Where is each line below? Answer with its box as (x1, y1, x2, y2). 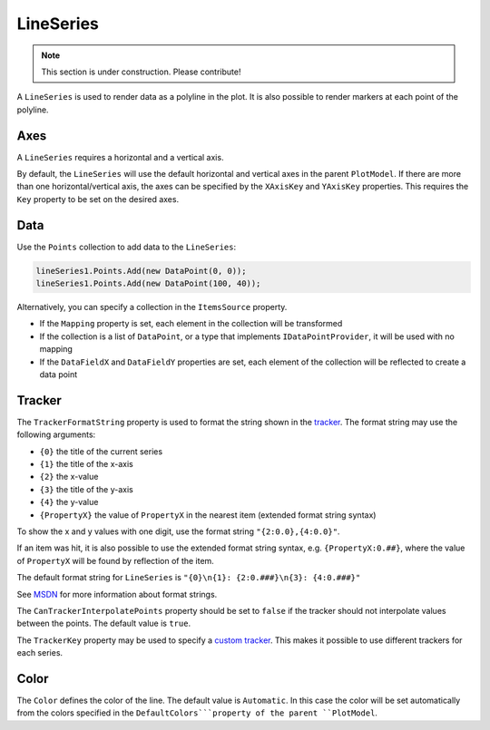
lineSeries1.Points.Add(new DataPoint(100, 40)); (35, 278, 261, 289)
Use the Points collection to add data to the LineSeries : (16, 241, 236, 252)
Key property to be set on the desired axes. (16, 193, 180, 204)
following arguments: (16, 429, 96, 440)
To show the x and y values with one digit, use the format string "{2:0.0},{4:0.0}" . (16, 526, 340, 537)
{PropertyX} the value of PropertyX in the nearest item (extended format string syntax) (39, 509, 377, 521)
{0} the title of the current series (39, 445, 163, 457)
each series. (16, 647, 64, 658)
